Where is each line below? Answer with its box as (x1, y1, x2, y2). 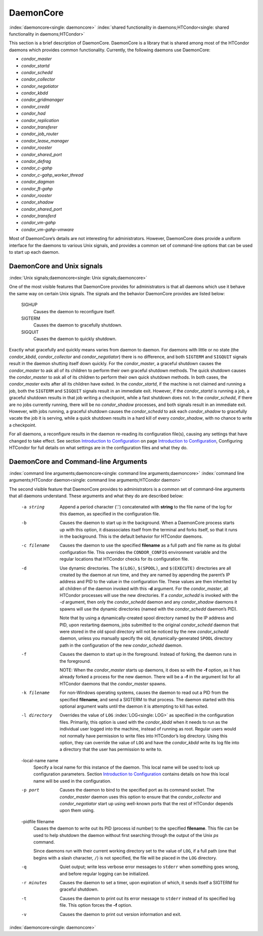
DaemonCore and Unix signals (9, 262, 103, 270)
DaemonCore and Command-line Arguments (9, 457, 148, 466)
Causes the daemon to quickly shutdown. (33, 336, 117, 342)
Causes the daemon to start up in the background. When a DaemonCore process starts (59, 520, 235, 526)
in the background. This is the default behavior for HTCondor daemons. (59, 533, 203, 539)
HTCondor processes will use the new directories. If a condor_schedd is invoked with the (59, 592, 239, 598)
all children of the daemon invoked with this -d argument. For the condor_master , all (59, 586, 228, 591)
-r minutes (21, 880, 47, 885)
